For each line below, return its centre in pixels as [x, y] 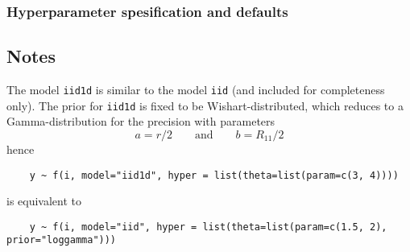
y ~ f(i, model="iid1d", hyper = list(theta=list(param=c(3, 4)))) [214, 175]
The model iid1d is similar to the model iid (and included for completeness [196, 90]
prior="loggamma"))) [62, 240]
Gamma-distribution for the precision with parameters [141, 121]
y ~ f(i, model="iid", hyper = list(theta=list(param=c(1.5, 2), [208, 227]
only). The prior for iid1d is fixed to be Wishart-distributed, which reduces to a [205, 105]
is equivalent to [44, 201]
